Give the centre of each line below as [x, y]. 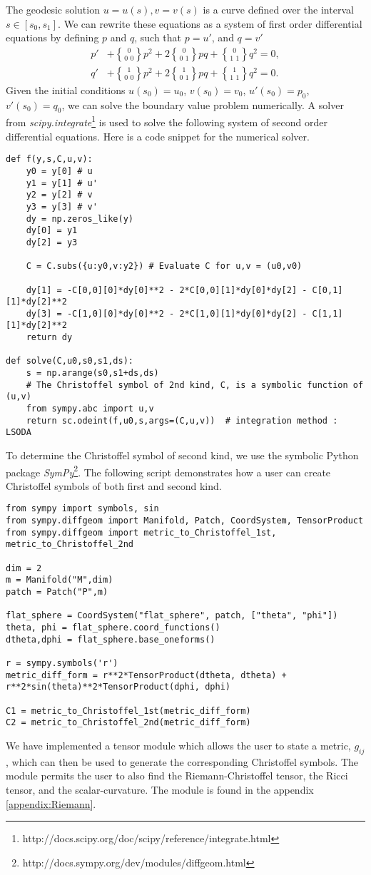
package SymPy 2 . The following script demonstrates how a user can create [168, 471]
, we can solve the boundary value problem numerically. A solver [203, 104]
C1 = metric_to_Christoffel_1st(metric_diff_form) [128, 711]
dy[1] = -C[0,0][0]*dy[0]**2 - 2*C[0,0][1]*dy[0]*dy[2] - [167, 290]
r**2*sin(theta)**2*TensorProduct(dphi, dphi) [118, 687]
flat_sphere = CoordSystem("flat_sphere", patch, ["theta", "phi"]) [172, 616]
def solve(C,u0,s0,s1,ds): [70, 361]
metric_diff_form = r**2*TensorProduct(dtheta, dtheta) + [146, 675]
